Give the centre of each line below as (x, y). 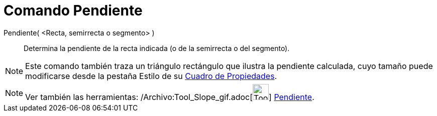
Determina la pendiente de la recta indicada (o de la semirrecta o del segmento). (157, 48)
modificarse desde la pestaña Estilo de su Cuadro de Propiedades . (151, 76)
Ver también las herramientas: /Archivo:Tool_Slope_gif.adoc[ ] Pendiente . (170, 97)
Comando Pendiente (73, 10)
